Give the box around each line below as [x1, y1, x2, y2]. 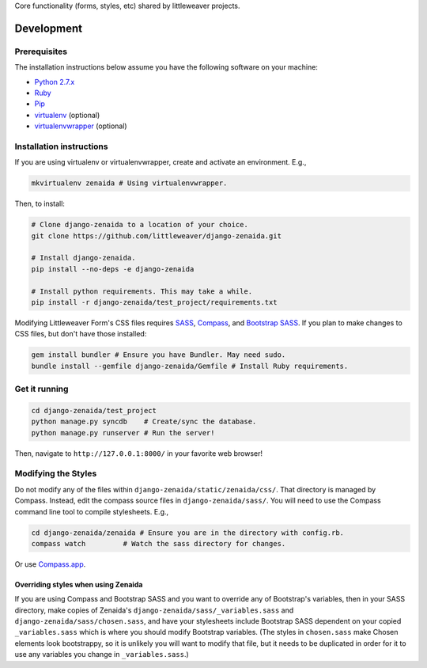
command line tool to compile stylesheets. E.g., [14, 507, 169, 516]
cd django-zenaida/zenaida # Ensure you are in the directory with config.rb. [31, 528, 344, 537]
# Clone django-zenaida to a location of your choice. [31, 220, 248, 230]
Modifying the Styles [14, 468, 97, 479]
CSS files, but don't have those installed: [14, 329, 147, 339]
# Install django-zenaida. [31, 253, 136, 263]
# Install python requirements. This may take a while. [31, 287, 253, 296]
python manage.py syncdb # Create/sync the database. [31, 417, 257, 427]
